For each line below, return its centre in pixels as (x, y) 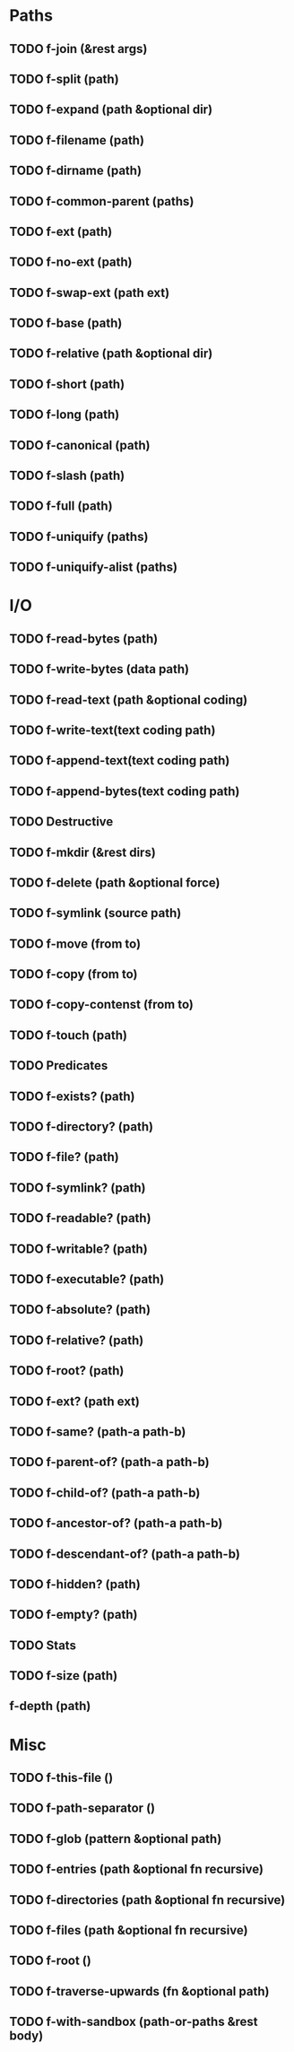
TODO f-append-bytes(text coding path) (125, 791)
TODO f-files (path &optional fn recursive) (129, 1930)
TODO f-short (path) (67, 384)
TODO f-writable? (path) (78, 1249)
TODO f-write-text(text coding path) (112, 730)
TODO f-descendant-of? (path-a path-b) (125, 1554)
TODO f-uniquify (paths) (79, 536)
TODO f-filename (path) (77, 140)
